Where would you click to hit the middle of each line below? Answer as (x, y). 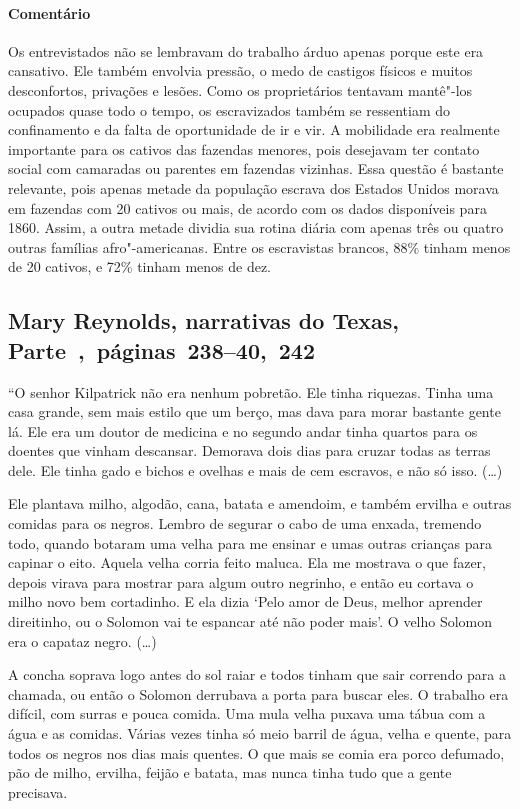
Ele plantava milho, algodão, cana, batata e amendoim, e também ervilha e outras (260, 503)
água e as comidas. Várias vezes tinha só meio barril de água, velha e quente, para (260, 733)
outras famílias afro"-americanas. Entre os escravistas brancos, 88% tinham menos (259, 246)
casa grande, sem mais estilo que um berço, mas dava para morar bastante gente (254, 411)
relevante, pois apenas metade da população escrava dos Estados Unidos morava (253, 187)
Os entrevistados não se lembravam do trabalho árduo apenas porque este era (246, 50)
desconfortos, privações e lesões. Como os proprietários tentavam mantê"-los (240, 89)
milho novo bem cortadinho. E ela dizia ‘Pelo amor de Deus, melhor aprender (245, 601)
